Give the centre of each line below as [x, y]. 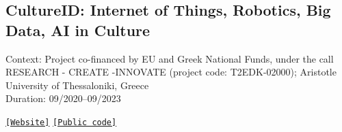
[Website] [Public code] [61, 122]
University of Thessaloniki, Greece [77, 85]
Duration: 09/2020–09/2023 [63, 98]
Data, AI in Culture [78, 30]
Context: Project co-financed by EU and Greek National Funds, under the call [170, 58]
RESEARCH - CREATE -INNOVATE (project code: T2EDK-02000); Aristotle [171, 72]
